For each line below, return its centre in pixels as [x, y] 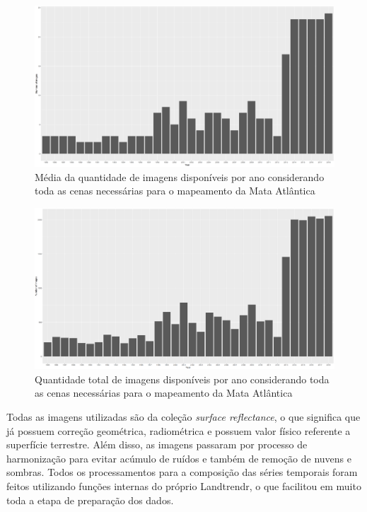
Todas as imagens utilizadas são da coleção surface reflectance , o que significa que [183, 417]
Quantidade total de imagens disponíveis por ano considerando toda [182, 379]
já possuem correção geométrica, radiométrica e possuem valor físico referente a [179, 430]
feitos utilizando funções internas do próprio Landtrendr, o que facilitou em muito [184, 486]
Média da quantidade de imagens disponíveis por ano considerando [180, 176]
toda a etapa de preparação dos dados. [90, 500]
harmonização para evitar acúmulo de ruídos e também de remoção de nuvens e [179, 458]
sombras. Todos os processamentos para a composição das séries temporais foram [182, 472]
